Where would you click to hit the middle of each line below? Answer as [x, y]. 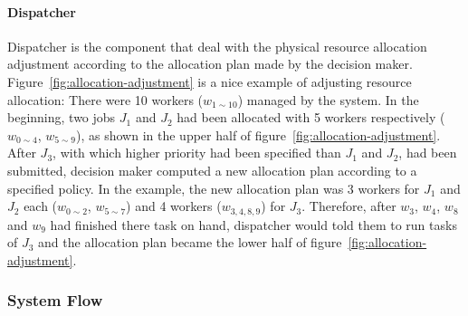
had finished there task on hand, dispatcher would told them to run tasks [253, 224]
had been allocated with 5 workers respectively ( [311, 117]
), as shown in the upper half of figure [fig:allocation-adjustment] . [258, 134]
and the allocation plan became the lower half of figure [190, 242]
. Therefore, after [349, 206]
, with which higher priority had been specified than [197, 153]
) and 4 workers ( [174, 206]
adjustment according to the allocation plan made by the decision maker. [210, 64]
